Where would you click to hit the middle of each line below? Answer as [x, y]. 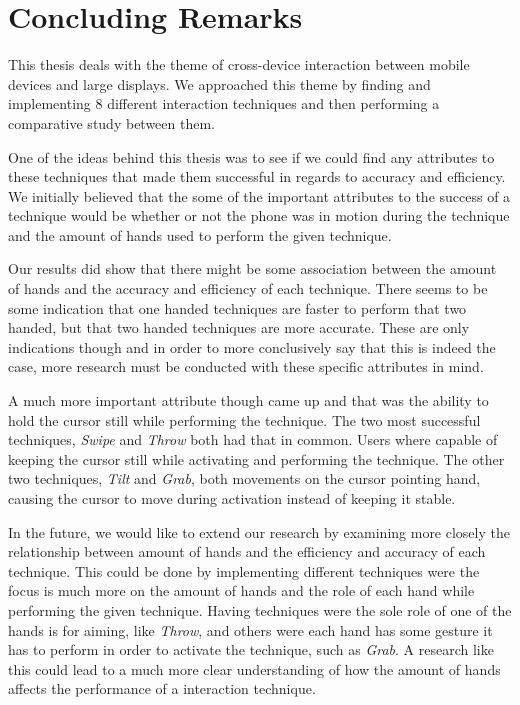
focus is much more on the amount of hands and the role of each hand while [241, 590]
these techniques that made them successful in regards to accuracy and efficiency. [257, 176]
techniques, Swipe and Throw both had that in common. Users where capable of [253, 439]
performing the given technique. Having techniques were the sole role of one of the [260, 609]
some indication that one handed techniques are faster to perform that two [237, 307]
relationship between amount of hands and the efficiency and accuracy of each [247, 551]
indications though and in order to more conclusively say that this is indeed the [252, 346]
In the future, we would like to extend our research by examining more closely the [259, 531]
